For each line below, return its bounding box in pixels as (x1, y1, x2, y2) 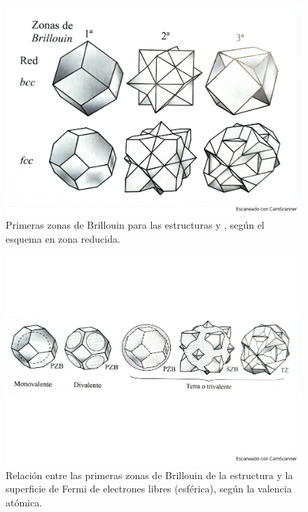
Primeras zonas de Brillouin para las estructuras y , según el (6, 218, 265, 232)
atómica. (6, 495, 43, 509)
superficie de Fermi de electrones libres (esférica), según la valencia (6, 481, 292, 496)
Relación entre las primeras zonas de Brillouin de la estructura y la (6, 467, 293, 482)
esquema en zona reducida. (6, 231, 120, 246)
